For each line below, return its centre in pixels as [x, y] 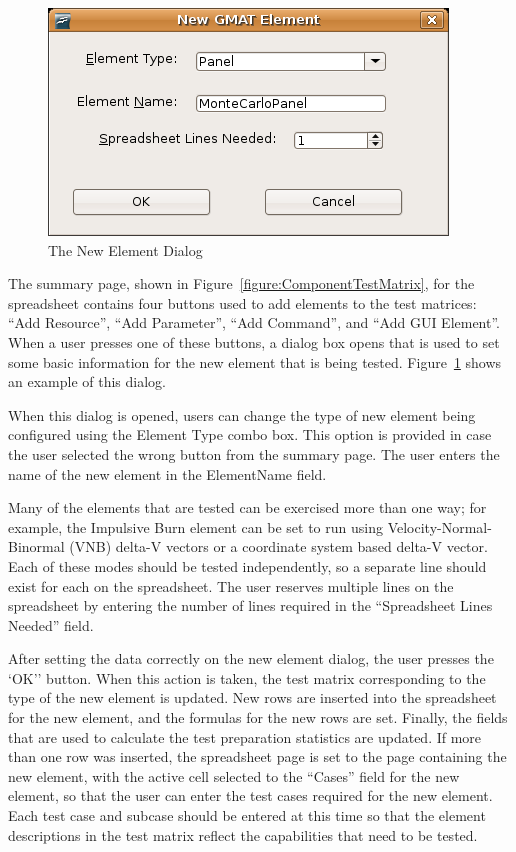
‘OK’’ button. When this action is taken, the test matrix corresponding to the [247, 677]
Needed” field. [51, 624]
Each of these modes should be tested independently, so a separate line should [247, 565]
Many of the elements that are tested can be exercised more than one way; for [247, 507]
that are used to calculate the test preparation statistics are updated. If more [245, 736]
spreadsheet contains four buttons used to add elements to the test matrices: [242, 302]
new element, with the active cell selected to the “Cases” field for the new [234, 775]
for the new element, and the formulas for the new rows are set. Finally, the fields [258, 717]
